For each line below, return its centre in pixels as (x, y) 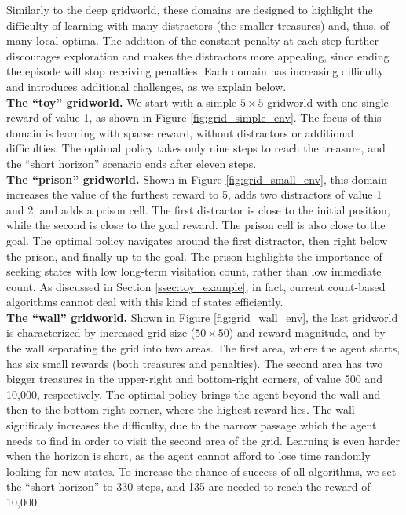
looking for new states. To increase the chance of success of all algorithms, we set (201, 471)
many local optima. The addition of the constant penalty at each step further (192, 40)
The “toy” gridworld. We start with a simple (122, 102)
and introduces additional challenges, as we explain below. (146, 86)
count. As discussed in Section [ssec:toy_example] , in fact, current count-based (196, 286)
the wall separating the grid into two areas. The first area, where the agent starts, (203, 348)
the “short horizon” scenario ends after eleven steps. (132, 163)
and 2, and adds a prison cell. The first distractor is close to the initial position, (198, 209)
